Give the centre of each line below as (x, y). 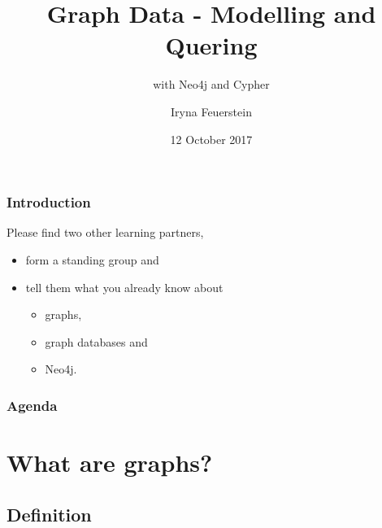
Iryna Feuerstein (211, 111)
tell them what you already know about (124, 287)
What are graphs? (110, 462)
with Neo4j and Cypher (211, 84)
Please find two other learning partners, (105, 232)
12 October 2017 (211, 139)
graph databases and (96, 341)
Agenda (32, 405)
